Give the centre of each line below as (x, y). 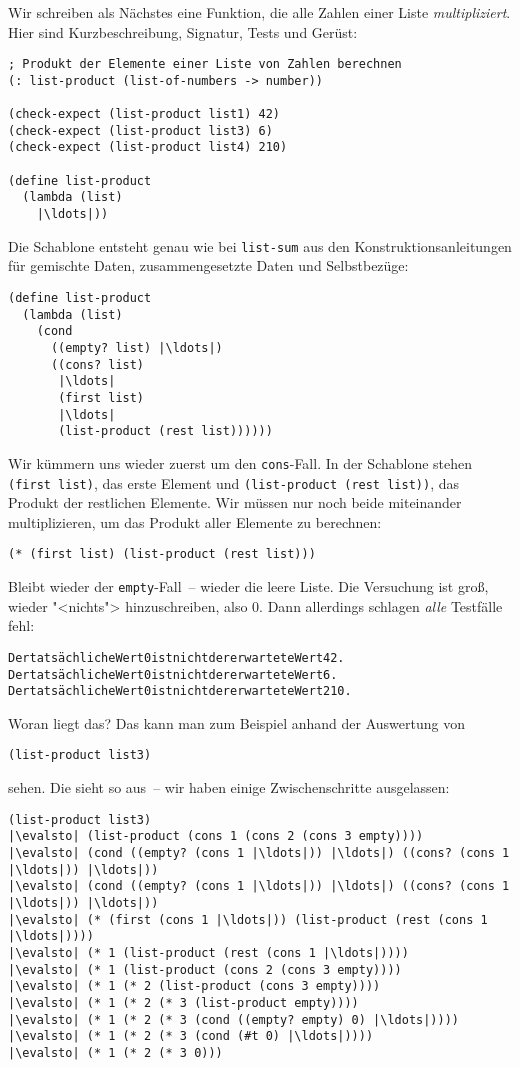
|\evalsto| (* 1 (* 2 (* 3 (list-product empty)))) (183, 1002)
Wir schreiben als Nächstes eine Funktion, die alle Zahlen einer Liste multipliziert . (259, 12)
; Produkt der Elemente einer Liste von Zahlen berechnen (205, 64)
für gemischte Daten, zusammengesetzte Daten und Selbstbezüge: (208, 265)
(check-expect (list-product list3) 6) (140, 130)
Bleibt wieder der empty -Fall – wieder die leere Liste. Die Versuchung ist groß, (248, 586)
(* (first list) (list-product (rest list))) (162, 554)
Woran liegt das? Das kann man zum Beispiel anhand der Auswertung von (236, 722)
